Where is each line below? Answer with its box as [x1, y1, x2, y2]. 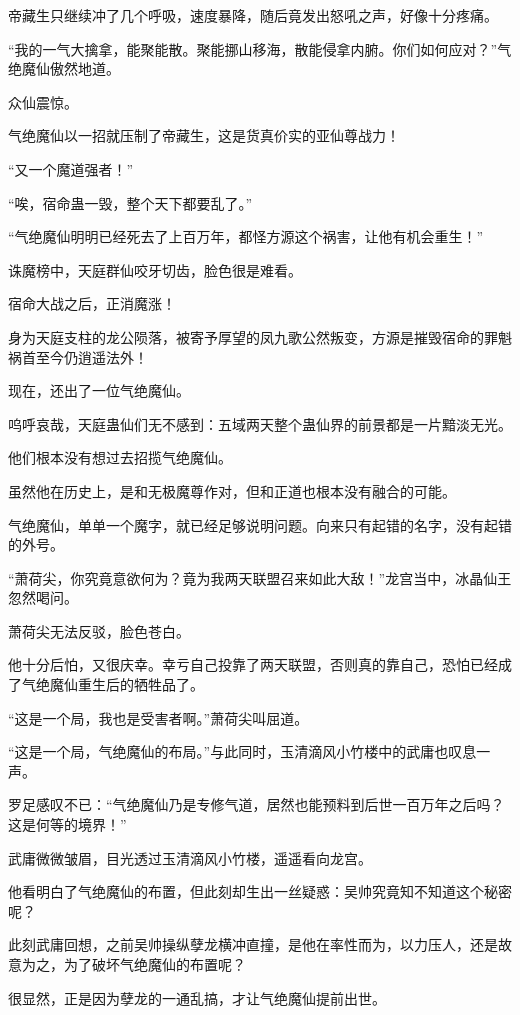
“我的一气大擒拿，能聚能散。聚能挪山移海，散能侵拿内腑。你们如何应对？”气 [8, 38, 512, 59]
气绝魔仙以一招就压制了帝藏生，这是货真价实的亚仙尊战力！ [8, 125, 400, 146]
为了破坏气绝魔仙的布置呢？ [63, 954, 246, 974]
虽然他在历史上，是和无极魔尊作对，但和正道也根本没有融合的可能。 [8, 480, 456, 501]
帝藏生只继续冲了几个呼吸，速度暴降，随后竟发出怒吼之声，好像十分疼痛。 [8, 5, 498, 25]
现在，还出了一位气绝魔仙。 [8, 380, 190, 401]
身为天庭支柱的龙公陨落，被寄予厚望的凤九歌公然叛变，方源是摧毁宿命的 [8, 326, 484, 347]
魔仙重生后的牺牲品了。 [49, 674, 204, 695]
